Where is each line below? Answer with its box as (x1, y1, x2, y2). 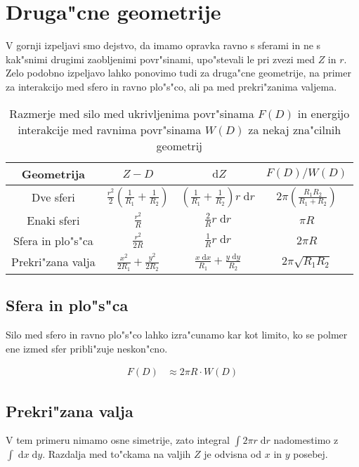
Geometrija (21, 165, 85, 182)
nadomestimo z (273, 433, 339, 447)
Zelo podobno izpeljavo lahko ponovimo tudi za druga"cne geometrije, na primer (6, 65, 351, 80)
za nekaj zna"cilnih (248, 121, 341, 138)
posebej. (293, 447, 328, 461)
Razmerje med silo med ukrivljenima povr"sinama (9, 105, 254, 121)
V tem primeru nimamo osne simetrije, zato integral (6, 433, 230, 447)
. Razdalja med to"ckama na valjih (42, 447, 191, 461)
